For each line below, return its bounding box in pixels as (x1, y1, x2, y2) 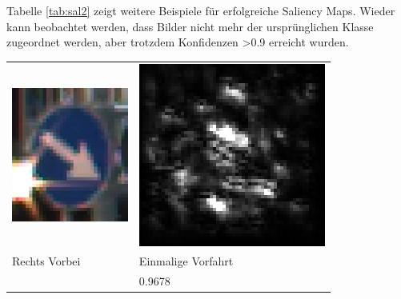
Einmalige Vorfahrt (138, 253, 234, 269)
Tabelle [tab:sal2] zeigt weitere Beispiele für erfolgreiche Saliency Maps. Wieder (6, 2, 395, 18)
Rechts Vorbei (12, 253, 81, 269)
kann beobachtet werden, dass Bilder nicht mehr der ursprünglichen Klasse (6, 18, 374, 34)
